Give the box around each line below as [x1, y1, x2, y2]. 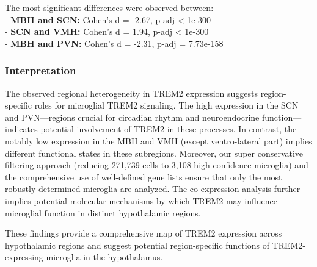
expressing [5, 251, 43, 263]
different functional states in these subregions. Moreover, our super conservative [5, 146, 304, 159]
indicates [5, 123, 38, 135]
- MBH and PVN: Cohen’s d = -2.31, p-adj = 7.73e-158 [5, 37, 224, 49]
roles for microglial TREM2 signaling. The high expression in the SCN [34, 99, 299, 112]
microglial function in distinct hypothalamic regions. [5, 206, 201, 219]
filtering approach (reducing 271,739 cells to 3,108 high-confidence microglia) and [5, 158, 308, 171]
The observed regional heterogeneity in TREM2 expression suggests [5, 87, 258, 99]
